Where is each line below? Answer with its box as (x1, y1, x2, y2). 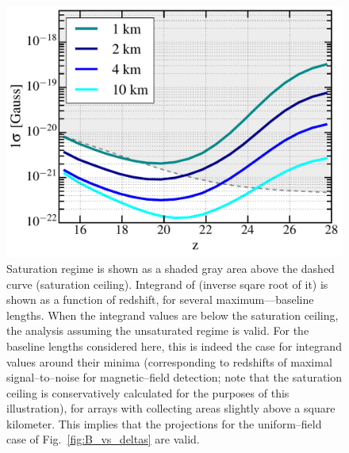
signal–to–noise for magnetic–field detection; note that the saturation (6, 369, 343, 386)
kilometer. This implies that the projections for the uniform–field (6, 415, 322, 432)
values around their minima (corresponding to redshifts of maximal (6, 353, 332, 370)
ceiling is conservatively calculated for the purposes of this (6, 384, 290, 401)
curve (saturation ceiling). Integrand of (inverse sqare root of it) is (6, 275, 328, 292)
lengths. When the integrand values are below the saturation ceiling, (6, 306, 339, 323)
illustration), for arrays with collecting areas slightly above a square (6, 400, 336, 417)
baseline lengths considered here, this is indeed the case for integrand (6, 337, 342, 354)
